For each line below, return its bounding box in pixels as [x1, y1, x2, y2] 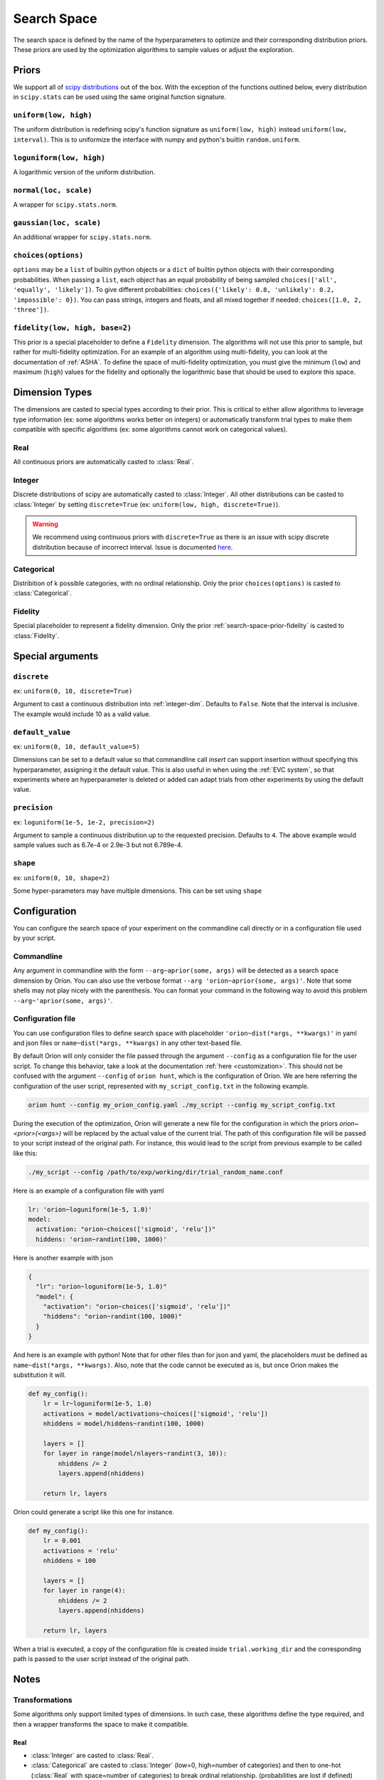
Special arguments [13, 650, 99, 662]
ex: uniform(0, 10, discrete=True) [13, 686, 133, 695]
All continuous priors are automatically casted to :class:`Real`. [13, 458, 194, 466]
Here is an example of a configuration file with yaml [13, 1186, 164, 1195]
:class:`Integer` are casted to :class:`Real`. [31, 1752, 154, 1760]
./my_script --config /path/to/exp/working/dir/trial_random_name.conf [28, 1168, 284, 1176]
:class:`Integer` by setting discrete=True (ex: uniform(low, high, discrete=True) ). [13, 500, 280, 508]
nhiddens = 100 [43, 1556, 96, 1564]
